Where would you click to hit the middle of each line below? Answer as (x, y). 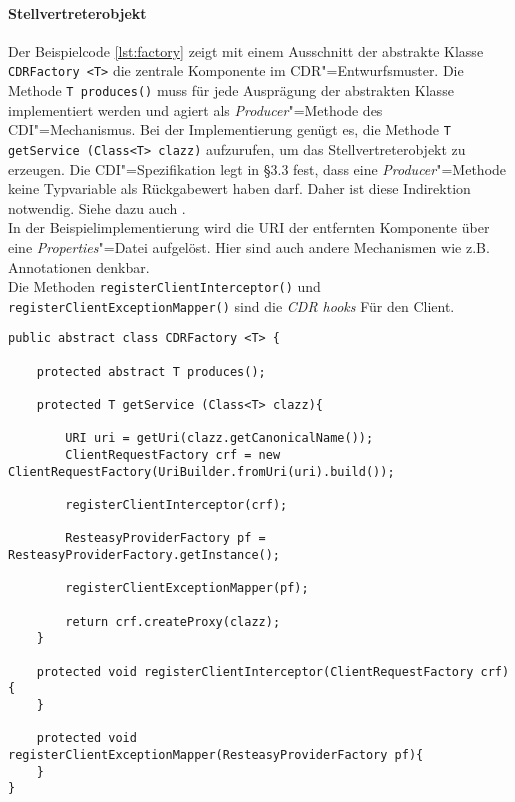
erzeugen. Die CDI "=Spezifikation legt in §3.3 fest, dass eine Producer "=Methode (257, 168)
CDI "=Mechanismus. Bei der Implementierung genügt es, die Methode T (229, 129)
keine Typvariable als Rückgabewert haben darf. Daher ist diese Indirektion (239, 188)
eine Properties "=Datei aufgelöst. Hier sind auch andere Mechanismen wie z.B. (249, 246)
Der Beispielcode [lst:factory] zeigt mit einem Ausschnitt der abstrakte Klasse (246, 50)
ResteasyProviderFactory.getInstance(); (144, 555)
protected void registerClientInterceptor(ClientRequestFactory (255, 671)
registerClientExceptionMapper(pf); (187, 588)
